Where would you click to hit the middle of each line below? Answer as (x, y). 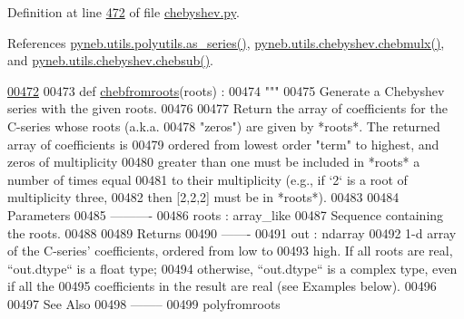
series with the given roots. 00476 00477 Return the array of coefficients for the (227, 108)
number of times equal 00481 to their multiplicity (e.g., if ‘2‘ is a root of (207, 179)
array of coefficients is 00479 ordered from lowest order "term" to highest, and (223, 144)
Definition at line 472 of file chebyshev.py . (123, 12)
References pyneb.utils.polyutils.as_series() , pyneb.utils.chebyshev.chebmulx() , (226, 42)
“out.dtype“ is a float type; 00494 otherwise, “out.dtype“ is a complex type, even (232, 268)
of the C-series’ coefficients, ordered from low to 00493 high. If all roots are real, (230, 251)
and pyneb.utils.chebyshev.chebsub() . (111, 60)
